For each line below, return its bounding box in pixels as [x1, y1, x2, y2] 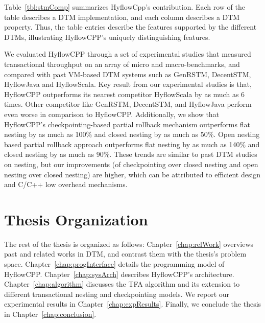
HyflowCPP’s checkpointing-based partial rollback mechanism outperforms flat [4, 119, 250, 129]
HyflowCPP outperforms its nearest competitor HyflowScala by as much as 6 [4, 88, 245, 99]
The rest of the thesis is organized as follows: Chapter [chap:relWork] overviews [4, 238, 254, 249]
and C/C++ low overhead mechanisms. [4, 179, 128, 190]
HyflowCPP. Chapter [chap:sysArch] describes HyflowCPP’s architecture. [4, 268, 234, 279]
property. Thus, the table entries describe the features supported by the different [4, 21, 257, 32]
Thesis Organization [4, 209, 148, 229]
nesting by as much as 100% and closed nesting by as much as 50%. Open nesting [4, 129, 260, 140]
